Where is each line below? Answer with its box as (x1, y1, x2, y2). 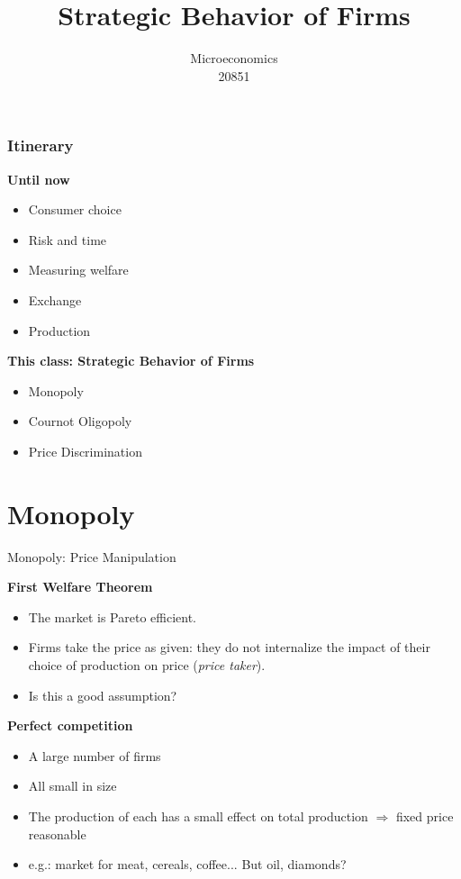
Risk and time (28, 230, 107, 249)
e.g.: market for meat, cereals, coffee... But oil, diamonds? (28, 855, 347, 874)
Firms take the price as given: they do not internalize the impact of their (28, 638, 430, 657)
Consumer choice (28, 200, 122, 219)
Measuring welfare (28, 260, 129, 279)
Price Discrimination (28, 441, 142, 460)
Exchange (28, 290, 82, 309)
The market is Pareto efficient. (28, 607, 196, 626)
